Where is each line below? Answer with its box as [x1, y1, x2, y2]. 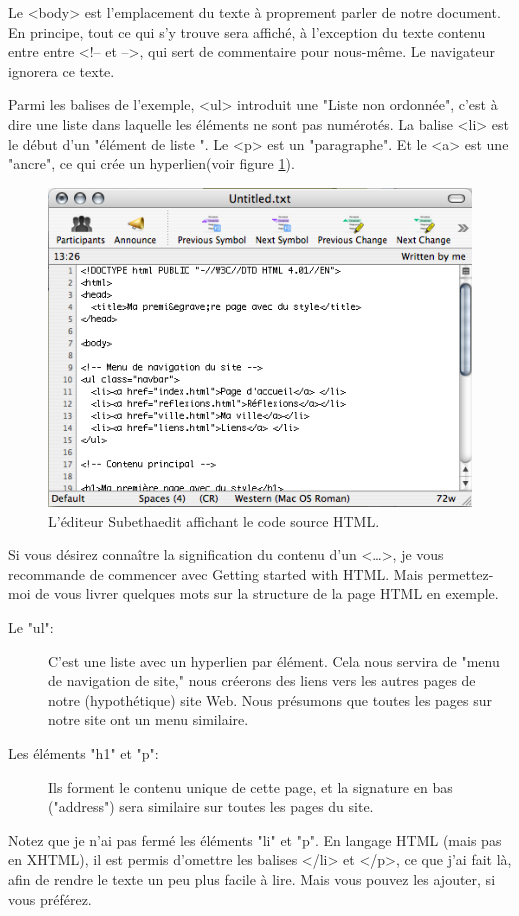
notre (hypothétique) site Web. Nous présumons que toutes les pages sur [48, 689, 493, 710]
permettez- [427, 563, 494, 584]
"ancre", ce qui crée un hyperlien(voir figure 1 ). [8, 153, 295, 174]
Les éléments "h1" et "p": [8, 742, 159, 763]
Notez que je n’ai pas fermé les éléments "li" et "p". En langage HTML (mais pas [8, 829, 502, 850]
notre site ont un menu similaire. [48, 709, 249, 730]
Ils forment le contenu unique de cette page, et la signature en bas [48, 776, 453, 797]
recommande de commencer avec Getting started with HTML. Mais [8, 563, 424, 584]
